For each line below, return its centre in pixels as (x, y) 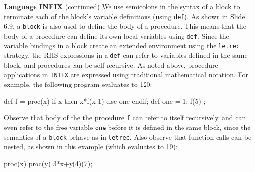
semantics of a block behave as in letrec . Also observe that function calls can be (128, 137)
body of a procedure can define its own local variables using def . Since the (117, 35)
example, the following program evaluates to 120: (78, 84)
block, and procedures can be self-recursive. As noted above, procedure (111, 64)
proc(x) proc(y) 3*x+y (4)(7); (48, 163)
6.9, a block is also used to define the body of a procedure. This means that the (125, 26)
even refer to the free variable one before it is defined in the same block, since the (127, 127)
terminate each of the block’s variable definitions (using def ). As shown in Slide (125, 16)
